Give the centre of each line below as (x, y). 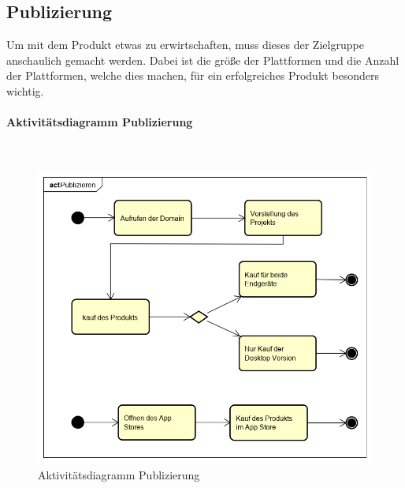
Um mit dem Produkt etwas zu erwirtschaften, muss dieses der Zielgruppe (185, 45)
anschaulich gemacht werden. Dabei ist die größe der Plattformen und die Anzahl (203, 60)
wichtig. (25, 90)
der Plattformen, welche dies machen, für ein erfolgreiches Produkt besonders (193, 75)
